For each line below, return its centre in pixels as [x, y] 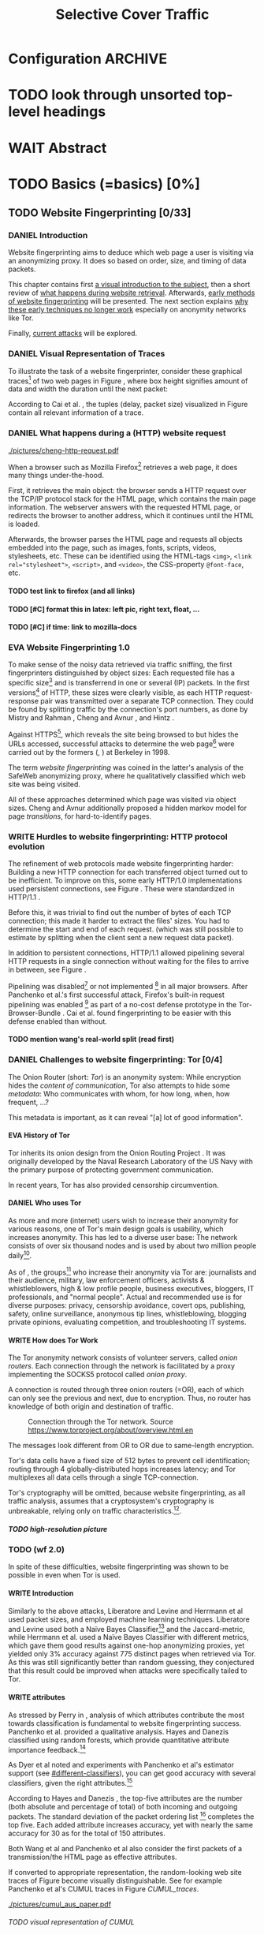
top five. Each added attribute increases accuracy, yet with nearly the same [131, 1824]
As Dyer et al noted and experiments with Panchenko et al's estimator [121, 1765]
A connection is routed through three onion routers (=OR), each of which [126, 1390]
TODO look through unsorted [105, 95]
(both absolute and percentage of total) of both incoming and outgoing [123, 1806]
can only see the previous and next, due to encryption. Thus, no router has [130, 1398]
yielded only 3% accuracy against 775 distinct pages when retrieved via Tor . [132, 1654]
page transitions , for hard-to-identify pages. [80, 816]
